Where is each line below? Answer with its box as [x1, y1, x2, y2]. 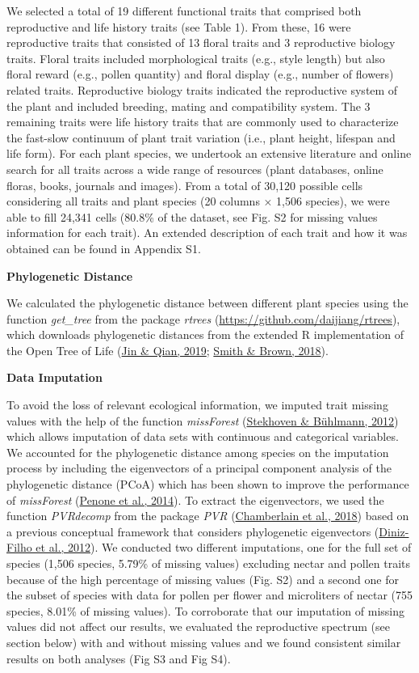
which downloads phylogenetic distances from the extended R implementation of [6, 326, 404, 343]
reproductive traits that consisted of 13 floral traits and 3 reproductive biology [6, 34, 396, 51]
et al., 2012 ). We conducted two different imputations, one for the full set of [36, 539, 412, 556]
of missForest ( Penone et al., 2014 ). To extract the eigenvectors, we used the [6, 491, 384, 508]
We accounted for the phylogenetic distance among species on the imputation [6, 443, 389, 460]
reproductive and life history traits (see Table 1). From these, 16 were [6, 18, 351, 35]
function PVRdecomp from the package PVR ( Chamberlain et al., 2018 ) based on [6, 507, 409, 524]
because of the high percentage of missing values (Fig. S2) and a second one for [6, 570, 399, 587]
